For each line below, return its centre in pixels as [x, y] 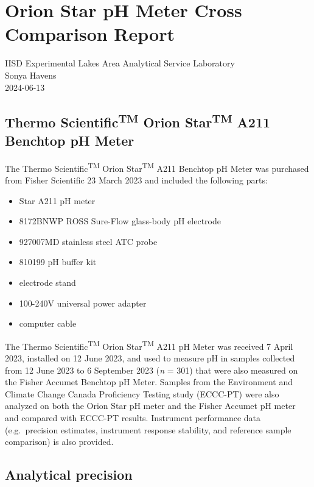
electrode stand [47, 282]
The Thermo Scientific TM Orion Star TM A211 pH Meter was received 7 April [149, 345]
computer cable [48, 323]
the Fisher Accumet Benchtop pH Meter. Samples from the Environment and [149, 382]
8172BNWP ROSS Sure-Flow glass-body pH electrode [120, 221]
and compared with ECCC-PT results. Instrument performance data [133, 417]
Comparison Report [90, 34]
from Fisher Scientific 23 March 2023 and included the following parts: [136, 180]
